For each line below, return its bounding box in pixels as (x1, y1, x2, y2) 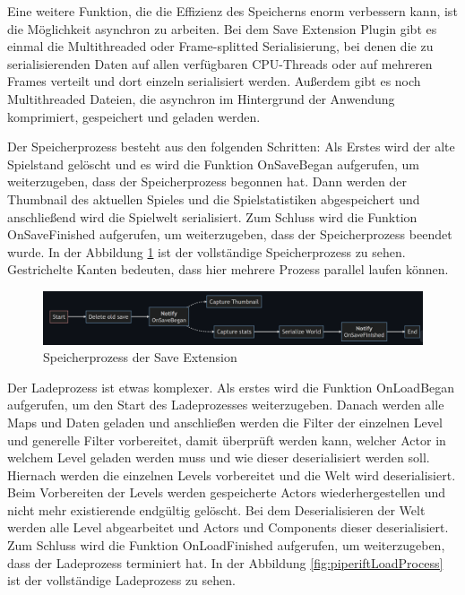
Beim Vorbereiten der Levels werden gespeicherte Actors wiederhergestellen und (7, 483, 446, 502)
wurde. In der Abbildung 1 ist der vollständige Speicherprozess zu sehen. (7, 242, 406, 261)
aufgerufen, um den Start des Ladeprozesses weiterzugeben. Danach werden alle (7, 395, 444, 414)
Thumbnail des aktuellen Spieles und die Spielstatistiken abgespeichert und (7, 189, 420, 208)
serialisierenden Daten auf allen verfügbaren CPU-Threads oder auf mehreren (7, 54, 433, 73)
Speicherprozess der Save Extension (43, 348, 237, 366)
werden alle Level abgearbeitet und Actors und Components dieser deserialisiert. (7, 518, 449, 537)
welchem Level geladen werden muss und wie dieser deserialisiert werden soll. (7, 448, 430, 467)
